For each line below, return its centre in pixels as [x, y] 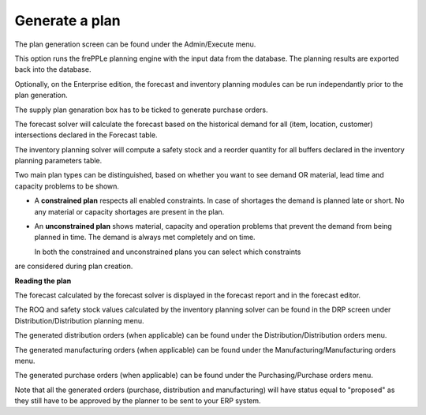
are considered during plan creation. [74, 266]
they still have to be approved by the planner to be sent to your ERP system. [138, 401]
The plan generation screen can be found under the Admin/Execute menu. [135, 44]
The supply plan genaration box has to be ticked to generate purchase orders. [141, 110]
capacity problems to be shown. [67, 186]
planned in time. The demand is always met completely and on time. [145, 237]
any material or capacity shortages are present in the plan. [129, 211]
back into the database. [53, 69]
